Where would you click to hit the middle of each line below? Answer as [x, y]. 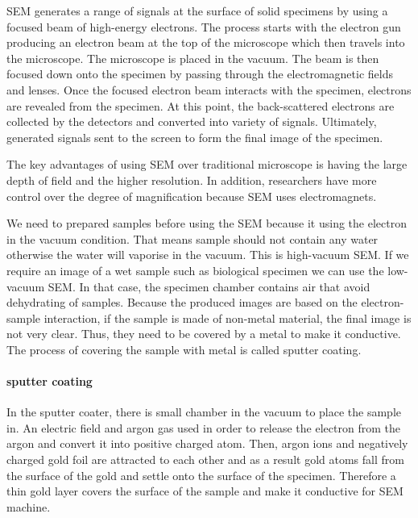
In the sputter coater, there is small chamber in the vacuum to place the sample [204, 412]
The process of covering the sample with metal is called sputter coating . [184, 349]
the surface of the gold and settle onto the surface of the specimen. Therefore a [201, 475]
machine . [29, 506]
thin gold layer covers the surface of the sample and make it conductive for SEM [205, 491]
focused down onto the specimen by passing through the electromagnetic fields [200, 74]
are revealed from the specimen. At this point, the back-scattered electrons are [201, 105]
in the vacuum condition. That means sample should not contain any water [192, 238]
